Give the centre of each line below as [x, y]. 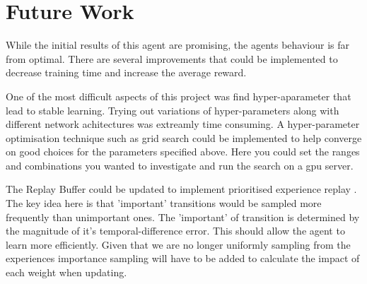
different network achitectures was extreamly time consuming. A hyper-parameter [183, 124]
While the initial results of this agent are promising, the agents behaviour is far [178, 45]
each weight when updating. [66, 272]
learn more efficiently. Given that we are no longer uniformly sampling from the [178, 244]
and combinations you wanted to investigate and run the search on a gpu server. [180, 165]
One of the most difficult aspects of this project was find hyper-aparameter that [179, 96]
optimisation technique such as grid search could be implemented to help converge [184, 137]
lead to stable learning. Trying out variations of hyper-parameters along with [173, 110]
